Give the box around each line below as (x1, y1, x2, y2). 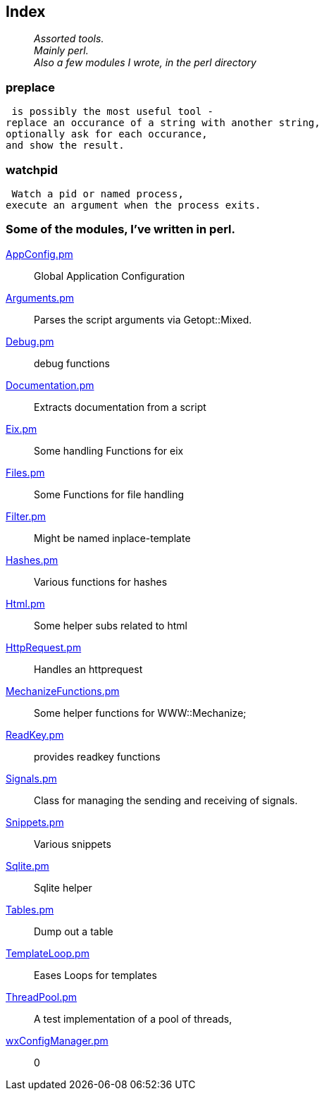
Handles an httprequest (34, 663, 143, 675)
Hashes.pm (6, 553, 58, 566)
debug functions (34, 357, 110, 369)
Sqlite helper (34, 881, 92, 894)
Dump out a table (34, 925, 113, 937)
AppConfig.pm (6, 247, 73, 260)
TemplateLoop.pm (6, 947, 89, 959)
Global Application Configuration (34, 269, 185, 282)
